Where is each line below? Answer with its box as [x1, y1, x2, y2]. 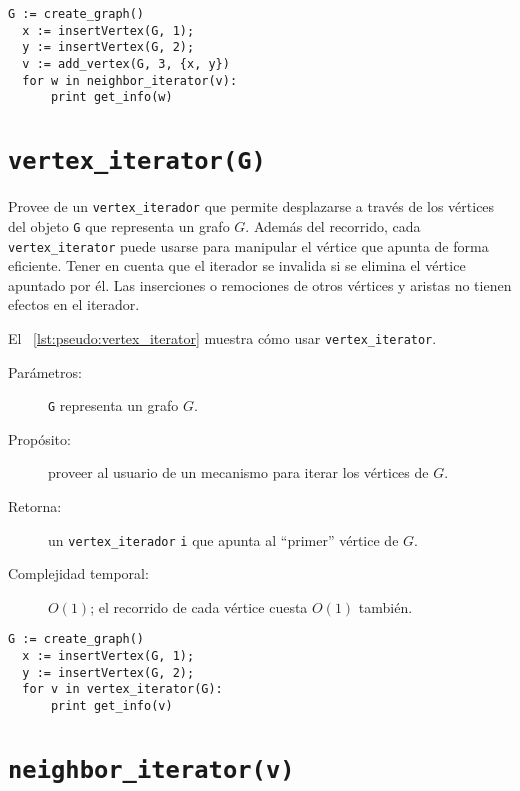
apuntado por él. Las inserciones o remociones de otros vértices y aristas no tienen [8, 274, 512, 295]
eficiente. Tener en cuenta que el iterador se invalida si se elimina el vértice [8, 255, 466, 276]
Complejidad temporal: [8, 563, 149, 584]
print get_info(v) [50, 699, 173, 714]
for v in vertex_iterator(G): [22, 682, 223, 697]
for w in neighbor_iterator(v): [22, 73, 238, 88]
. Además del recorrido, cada [245, 215, 421, 236]
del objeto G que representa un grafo [8, 215, 230, 236]
